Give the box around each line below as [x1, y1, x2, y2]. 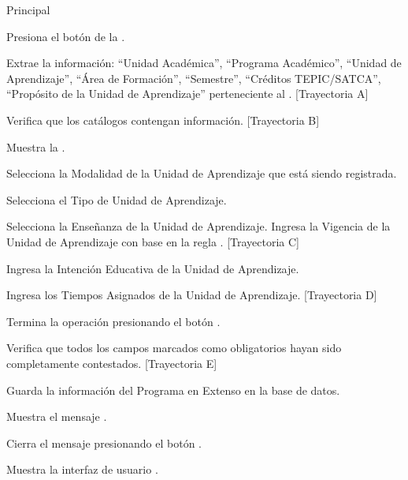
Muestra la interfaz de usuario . [6, 461, 158, 478]
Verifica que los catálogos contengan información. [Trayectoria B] [6, 111, 320, 128]
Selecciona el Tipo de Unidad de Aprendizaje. [6, 191, 227, 208]
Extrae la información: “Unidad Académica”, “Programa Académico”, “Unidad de [6, 54, 402, 71]
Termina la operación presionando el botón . [6, 313, 221, 329]
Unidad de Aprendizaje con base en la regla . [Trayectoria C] [6, 233, 300, 249]
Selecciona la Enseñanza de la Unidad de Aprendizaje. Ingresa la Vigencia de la [6, 218, 391, 234]
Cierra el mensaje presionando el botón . [6, 434, 202, 451]
